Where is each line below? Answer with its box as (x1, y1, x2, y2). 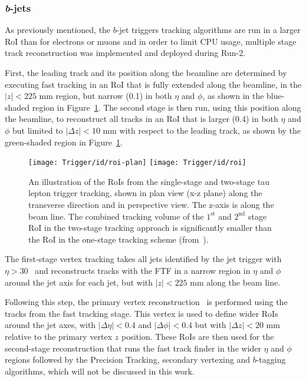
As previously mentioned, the (5, 24, 111, 36)
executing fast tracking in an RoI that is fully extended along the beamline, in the (5, 78, 302, 90)
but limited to (12, 124, 63, 136)
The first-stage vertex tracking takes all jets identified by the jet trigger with (5, 253, 282, 265)
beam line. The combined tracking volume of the (28, 210, 204, 222)
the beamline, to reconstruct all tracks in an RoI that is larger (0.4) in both (5, 112, 278, 125)
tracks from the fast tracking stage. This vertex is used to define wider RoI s (5, 307, 278, 319)
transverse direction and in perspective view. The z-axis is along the (28, 198, 274, 210)
